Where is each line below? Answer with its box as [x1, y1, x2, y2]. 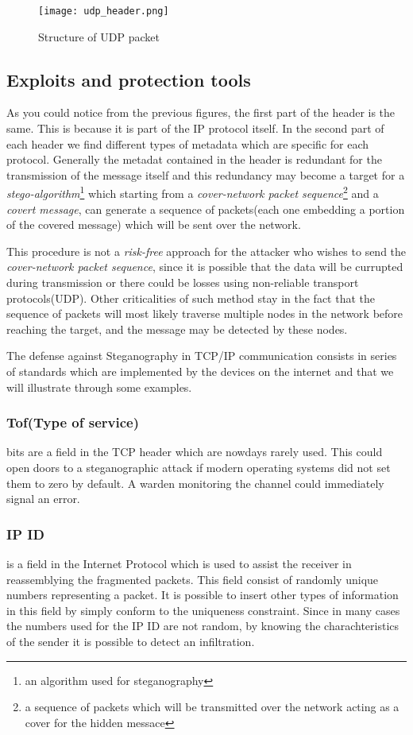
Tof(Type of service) [6, 412, 139, 432]
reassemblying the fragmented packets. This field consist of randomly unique [6, 571, 379, 587]
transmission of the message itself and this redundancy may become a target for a [6, 166, 405, 183]
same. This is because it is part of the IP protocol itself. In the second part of [6, 120, 384, 137]
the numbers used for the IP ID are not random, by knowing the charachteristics [6, 617, 399, 634]
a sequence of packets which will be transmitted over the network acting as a [25, 698, 399, 715]
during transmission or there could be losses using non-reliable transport [6, 274, 359, 291]
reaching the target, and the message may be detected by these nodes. [6, 320, 348, 337]
